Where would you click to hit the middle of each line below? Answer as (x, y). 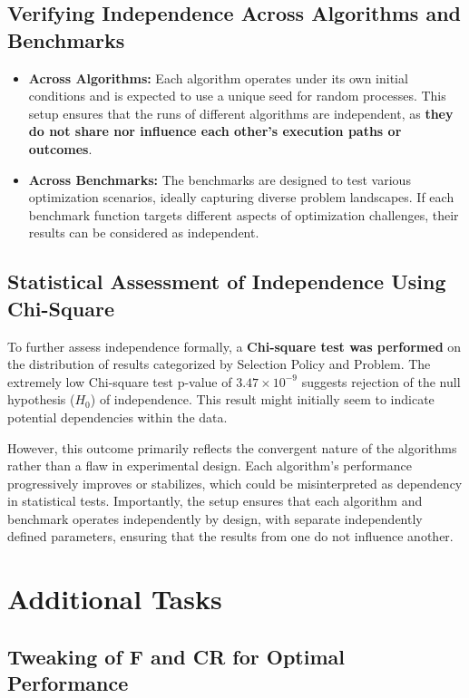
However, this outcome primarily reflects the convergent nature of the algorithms (232, 447)
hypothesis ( (41, 399)
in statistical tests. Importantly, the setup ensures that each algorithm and (215, 501)
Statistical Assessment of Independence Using (227, 281)
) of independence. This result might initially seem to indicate (262, 399)
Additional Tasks (115, 599)
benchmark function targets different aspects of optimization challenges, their (244, 214)
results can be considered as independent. (144, 233)
